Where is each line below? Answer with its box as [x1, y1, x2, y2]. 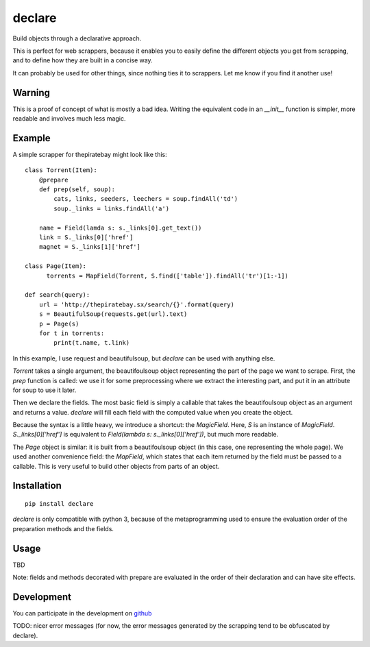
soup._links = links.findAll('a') [53, 204, 170, 212]
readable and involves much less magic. [12, 114, 126, 123]
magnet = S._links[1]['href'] [38, 243, 140, 251]
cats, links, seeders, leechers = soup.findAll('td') [53, 195, 238, 203]
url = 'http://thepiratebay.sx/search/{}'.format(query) [38, 300, 234, 308]
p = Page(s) [38, 319, 79, 328]
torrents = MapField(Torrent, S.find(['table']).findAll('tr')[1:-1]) [46, 271, 289, 280]
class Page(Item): [25, 263, 87, 270]
